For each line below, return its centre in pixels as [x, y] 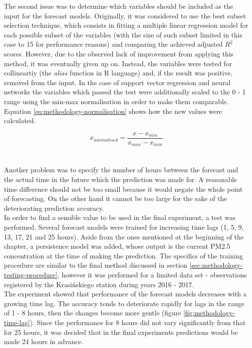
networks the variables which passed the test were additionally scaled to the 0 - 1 [125, 92]
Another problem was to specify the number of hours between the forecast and [121, 170]
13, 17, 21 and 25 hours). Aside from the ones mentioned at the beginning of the [124, 236]
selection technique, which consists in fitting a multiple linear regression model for [126, 25]
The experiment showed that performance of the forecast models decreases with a [126, 294]
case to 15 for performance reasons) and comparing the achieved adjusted [113, 44]
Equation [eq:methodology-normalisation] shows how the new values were [113, 111]
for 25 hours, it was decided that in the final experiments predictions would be [121, 332]
